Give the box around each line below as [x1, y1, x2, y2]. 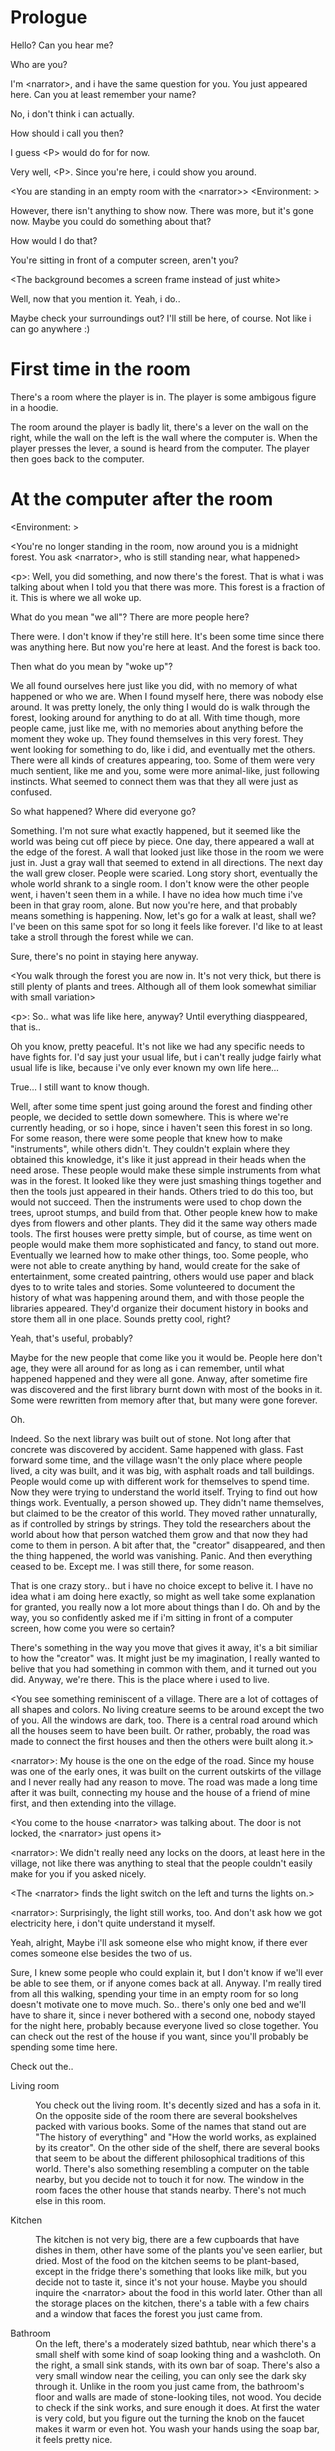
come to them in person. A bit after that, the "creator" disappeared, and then [10, 1539, 326, 1551]
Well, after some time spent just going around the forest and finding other [10, 1100, 313, 1112]
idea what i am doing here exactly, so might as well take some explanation [10, 1590, 316, 1602]
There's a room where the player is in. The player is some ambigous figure [10, 391, 317, 403]
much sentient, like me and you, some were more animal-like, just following [10, 764, 320, 776]
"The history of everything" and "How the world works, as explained [35, 2131, 317, 2143]
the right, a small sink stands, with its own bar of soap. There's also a [35, 2359, 321, 2371]
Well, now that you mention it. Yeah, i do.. [10, 292, 181, 305]
